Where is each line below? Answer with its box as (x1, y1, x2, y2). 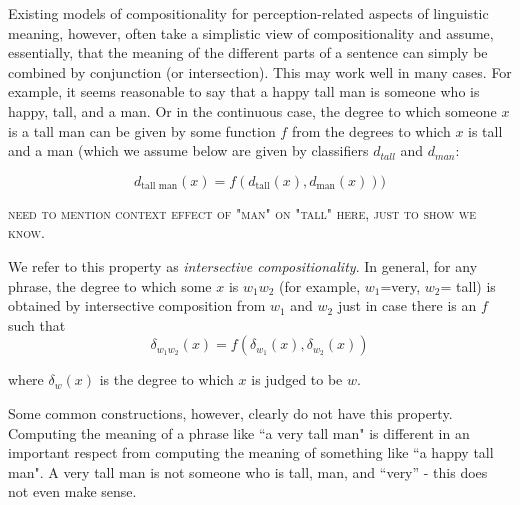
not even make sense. (8, 481, 137, 502)
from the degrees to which (291, 120, 451, 141)
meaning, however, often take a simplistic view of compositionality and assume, (8, 22, 494, 43)
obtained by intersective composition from (8, 295, 266, 316)
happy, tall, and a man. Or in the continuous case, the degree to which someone (8, 100, 497, 121)
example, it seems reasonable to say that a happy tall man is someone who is (8, 81, 480, 102)
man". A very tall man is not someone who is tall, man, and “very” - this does (8, 461, 488, 482)
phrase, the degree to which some (8, 275, 212, 296)
